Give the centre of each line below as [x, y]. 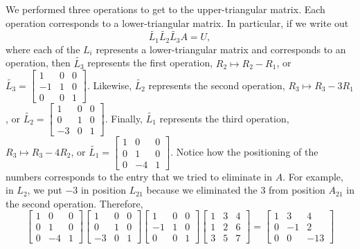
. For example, [313, 176]
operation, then [38, 63]
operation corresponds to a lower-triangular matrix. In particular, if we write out [177, 22]
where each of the [43, 49]
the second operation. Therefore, [74, 203]
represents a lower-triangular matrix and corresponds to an [221, 49]
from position [297, 190]
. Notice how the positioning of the [244, 151]
